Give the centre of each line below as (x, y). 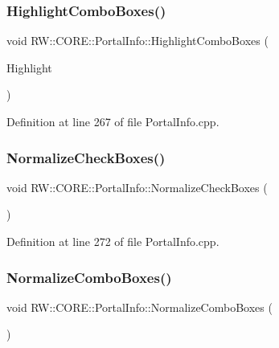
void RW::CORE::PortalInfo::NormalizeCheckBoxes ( (137, 187)
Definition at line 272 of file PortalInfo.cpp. (113, 241)
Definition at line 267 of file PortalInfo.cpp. (113, 121)
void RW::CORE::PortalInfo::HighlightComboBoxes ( (137, 41)
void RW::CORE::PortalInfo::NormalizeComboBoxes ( (139, 307)
